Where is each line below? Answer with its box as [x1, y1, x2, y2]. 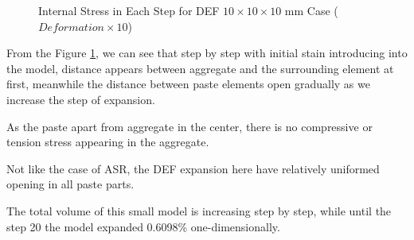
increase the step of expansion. [6, 91, 155, 107]
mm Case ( [284, 2, 338, 18]
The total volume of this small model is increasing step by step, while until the [6, 202, 392, 219]
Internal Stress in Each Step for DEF [38, 2, 220, 18]
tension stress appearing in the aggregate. [6, 134, 209, 150]
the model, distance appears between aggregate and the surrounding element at [6, 60, 394, 76]
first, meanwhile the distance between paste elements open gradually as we [6, 75, 370, 92]
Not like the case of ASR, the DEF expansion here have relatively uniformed [6, 160, 380, 176]
